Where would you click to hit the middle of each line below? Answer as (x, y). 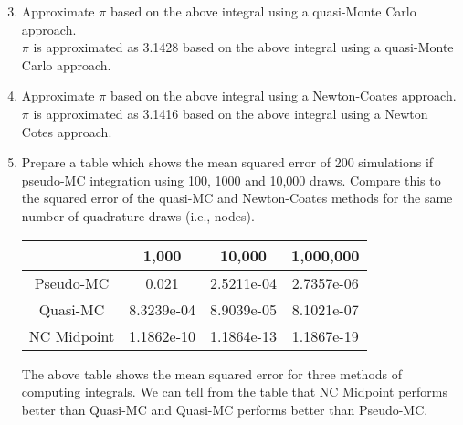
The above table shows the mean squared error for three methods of (212, 373)
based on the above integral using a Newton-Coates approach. (283, 96)
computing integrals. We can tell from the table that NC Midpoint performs (235, 392)
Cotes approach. (67, 131)
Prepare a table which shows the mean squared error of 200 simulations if (227, 162)
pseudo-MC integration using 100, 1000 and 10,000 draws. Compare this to (231, 180)
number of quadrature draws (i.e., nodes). (138, 215)
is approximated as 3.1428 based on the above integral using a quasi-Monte (243, 47)
